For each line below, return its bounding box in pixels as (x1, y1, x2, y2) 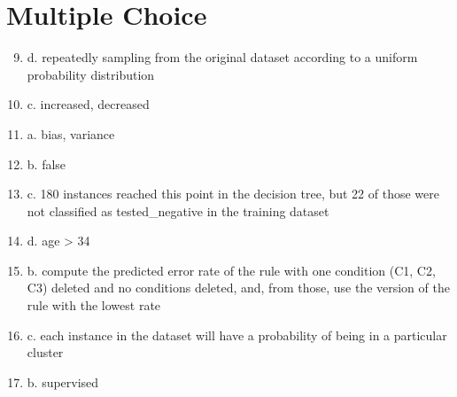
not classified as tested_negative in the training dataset (27, 201, 329, 220)
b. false (27, 154, 66, 173)
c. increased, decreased (27, 95, 150, 113)
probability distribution (27, 65, 155, 83)
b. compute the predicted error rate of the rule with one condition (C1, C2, (27, 261, 436, 279)
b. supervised (27, 372, 99, 391)
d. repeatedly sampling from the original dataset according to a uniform (27, 48, 418, 66)
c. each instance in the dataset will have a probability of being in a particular (27, 325, 447, 344)
